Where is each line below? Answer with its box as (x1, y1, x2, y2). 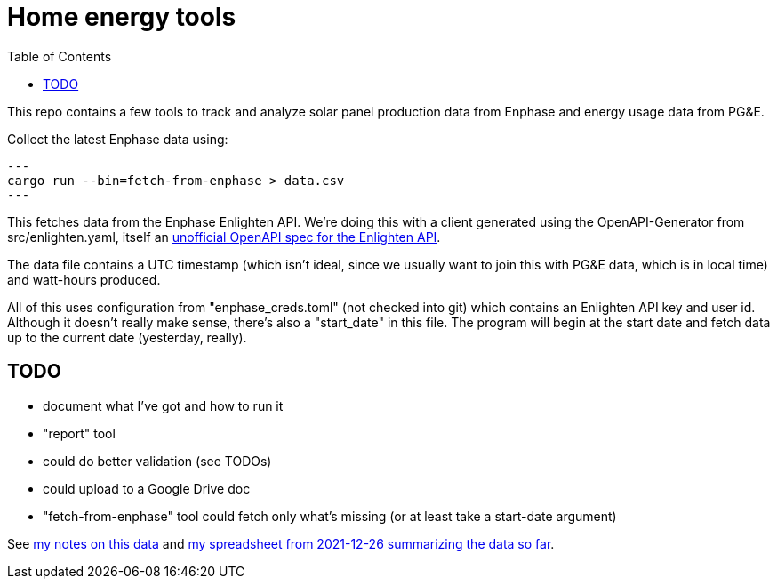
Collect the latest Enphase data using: (7, 131, 228, 147)
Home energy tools (7, 2, 236, 32)
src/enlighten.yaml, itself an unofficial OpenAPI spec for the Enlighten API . (7, 229, 441, 245)
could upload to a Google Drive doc (43, 480, 251, 496)
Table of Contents (7, 48, 112, 64)
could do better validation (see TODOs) (43, 453, 272, 469)
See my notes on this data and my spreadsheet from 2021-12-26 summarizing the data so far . (7, 535, 555, 551)
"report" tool (43, 425, 116, 441)
